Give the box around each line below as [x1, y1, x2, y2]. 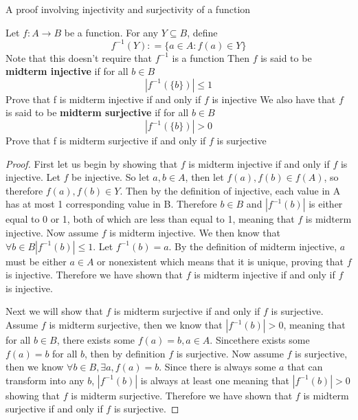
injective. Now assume [5, 225, 99, 240]
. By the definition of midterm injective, [168, 239, 337, 253]
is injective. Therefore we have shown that [5, 267, 183, 282]
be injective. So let [71, 170, 150, 184]
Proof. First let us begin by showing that [5, 156, 178, 170]
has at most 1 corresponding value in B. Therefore [5, 197, 217, 211]
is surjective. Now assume [176, 346, 284, 360]
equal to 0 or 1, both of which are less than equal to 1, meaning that [5, 212, 295, 226]
